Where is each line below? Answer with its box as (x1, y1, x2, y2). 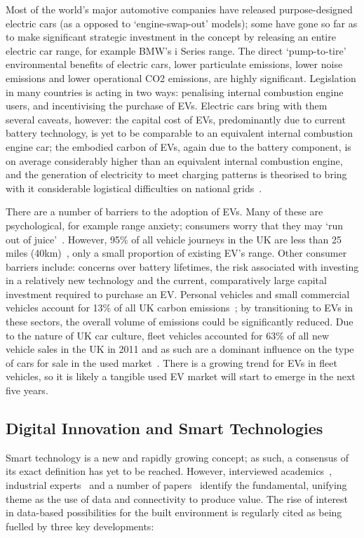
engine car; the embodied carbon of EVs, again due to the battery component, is (6, 139, 351, 154)
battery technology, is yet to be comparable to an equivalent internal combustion (6, 126, 353, 140)
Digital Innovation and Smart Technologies (6, 417, 323, 439)
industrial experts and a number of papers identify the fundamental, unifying (6, 478, 347, 492)
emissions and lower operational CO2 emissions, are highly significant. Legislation (6, 70, 356, 85)
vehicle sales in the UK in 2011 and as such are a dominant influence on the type (6, 342, 354, 356)
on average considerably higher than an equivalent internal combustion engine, (6, 153, 343, 168)
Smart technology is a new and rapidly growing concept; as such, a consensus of (6, 450, 349, 464)
